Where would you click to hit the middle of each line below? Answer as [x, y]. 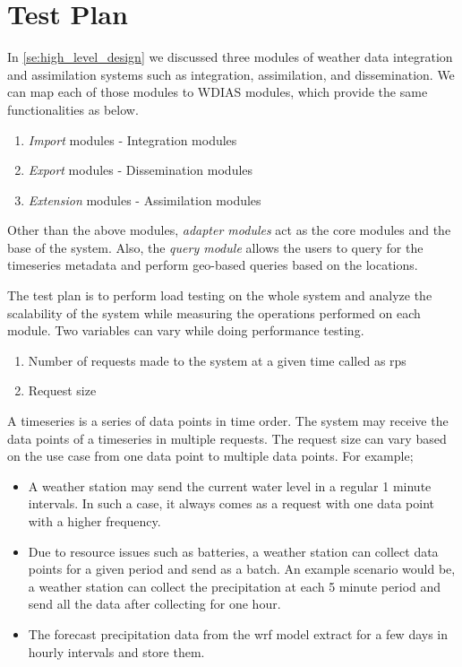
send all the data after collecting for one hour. [154, 604]
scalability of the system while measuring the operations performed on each [214, 312]
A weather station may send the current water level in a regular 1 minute [230, 485]
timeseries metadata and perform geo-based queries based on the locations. [213, 265]
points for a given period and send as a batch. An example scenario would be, [242, 569]
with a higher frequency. [94, 521]
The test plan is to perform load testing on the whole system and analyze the [220, 295]
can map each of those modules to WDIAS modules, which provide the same [218, 92]
